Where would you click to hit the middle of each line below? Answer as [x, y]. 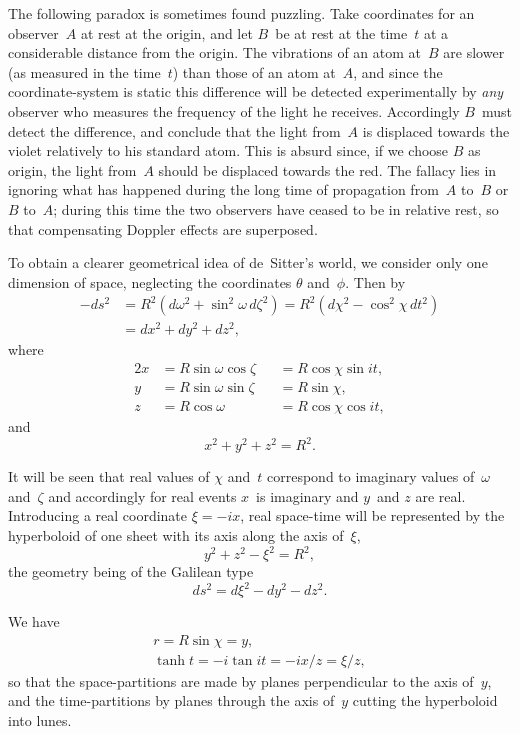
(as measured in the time [84, 71]
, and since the [398, 71]
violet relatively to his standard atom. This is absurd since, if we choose [228, 150]
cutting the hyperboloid [425, 700]
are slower [474, 52]
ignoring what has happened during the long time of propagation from [223, 189]
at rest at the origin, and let [166, 32]
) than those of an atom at [254, 71]
